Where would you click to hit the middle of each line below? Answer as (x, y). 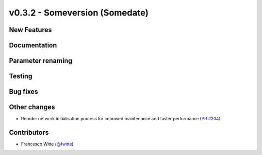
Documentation (33, 45)
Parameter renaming (41, 61)
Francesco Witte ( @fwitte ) (47, 144)
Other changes (32, 107)
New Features (30, 30)
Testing (21, 76)
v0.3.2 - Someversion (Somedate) (79, 13)
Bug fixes (24, 92)
